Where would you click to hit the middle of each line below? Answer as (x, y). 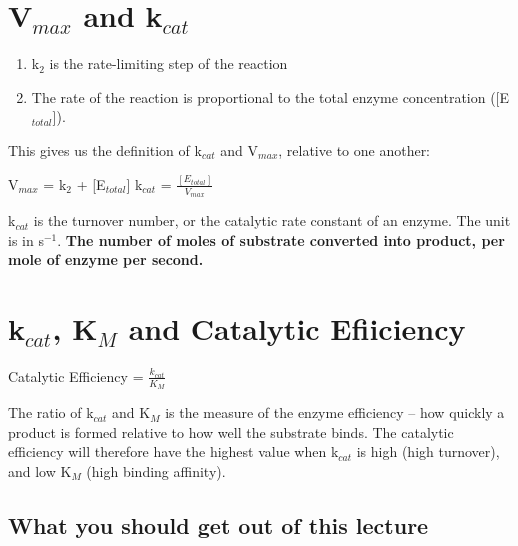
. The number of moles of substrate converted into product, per (281, 239)
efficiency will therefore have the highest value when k (173, 451)
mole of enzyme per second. (106, 259)
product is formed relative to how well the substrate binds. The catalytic (231, 431)
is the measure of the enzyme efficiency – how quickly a (335, 412)
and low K (40, 470)
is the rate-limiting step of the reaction (168, 63)
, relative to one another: (354, 149)
